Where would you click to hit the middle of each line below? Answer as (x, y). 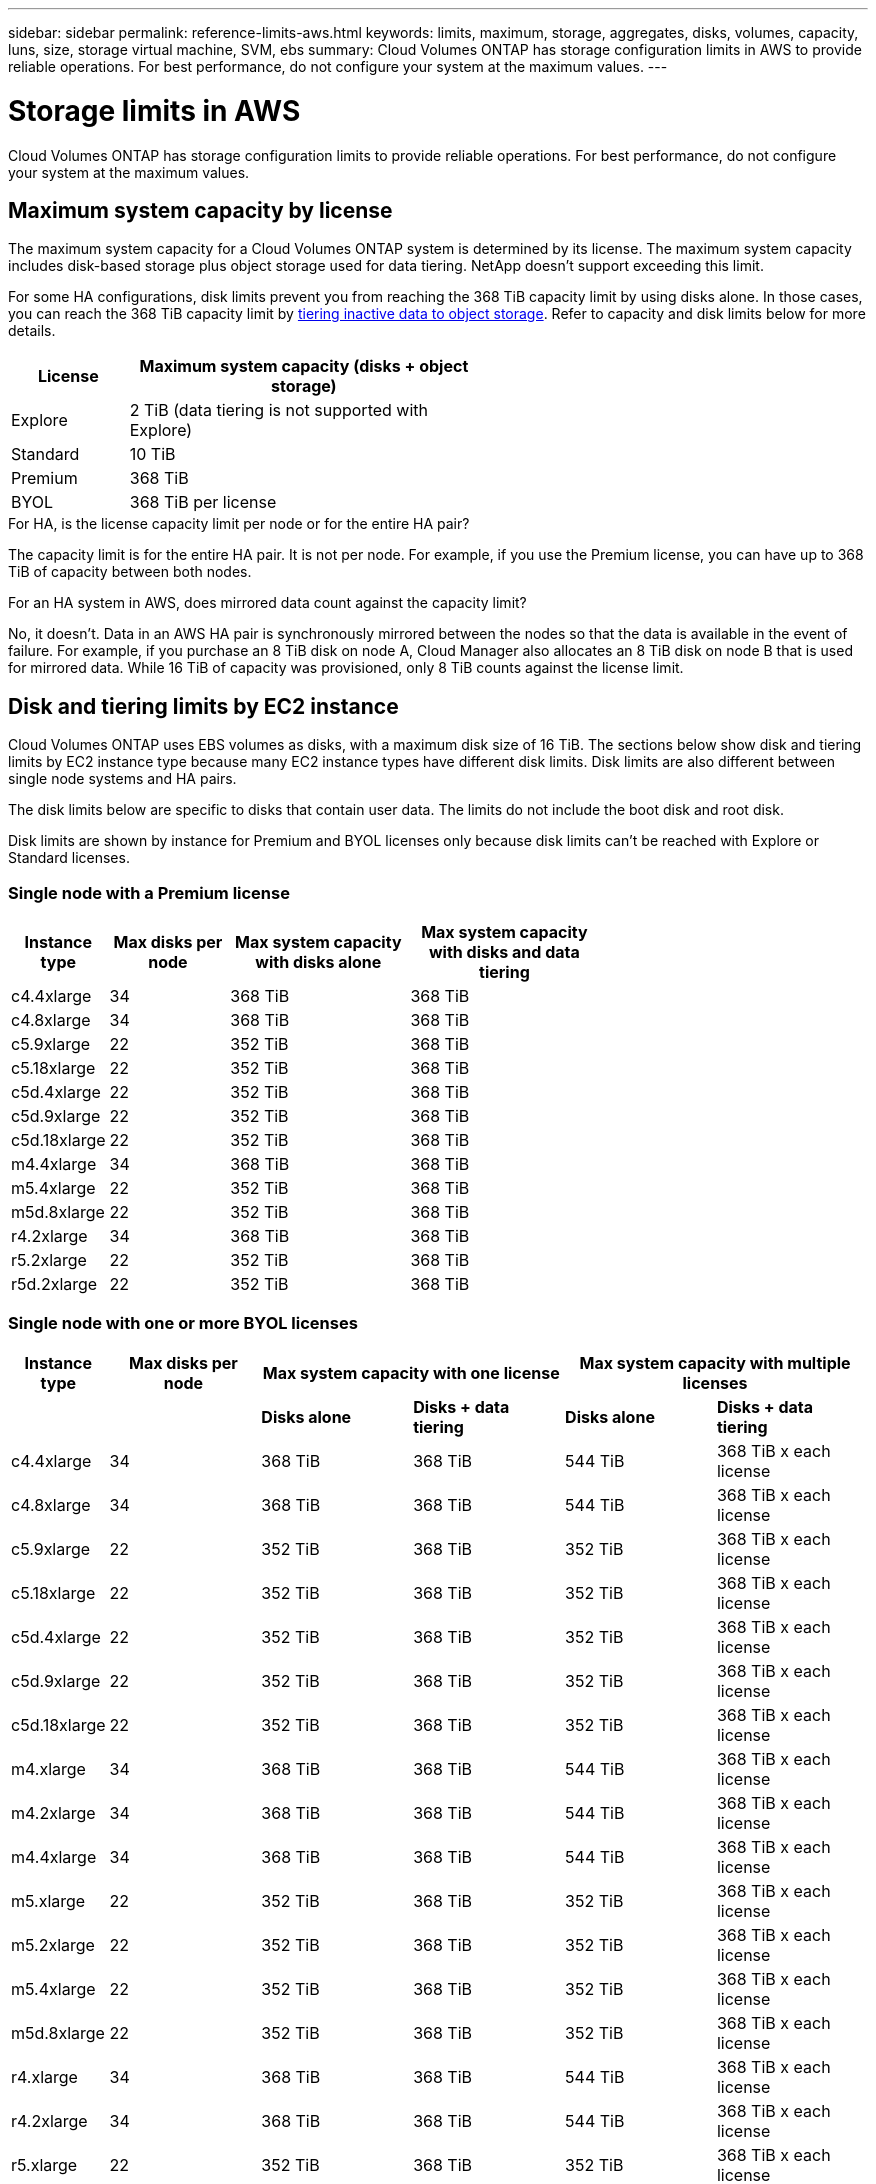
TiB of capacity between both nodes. (130, 572)
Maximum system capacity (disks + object (304, 366)
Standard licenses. (69, 858)
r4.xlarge (44, 2076)
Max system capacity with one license (411, 1372)
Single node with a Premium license (149, 892)
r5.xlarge (44, 2164)
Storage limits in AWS (154, 110)
